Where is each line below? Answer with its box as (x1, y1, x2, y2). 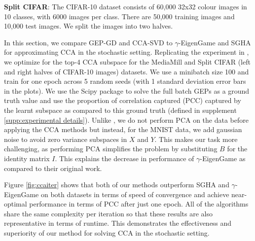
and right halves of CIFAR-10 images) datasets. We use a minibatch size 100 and (4, 66, 249, 76)
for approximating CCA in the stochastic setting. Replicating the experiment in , (4, 47, 249, 57)
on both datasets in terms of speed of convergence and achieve (40, 189, 229, 199)
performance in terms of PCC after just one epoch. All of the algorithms (29, 199, 249, 209)
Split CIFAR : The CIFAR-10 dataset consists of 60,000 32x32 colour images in (4, 1, 247, 11)
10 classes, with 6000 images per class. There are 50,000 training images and (4, 11, 235, 21)
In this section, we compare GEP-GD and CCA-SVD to (4, 37, 173, 47)
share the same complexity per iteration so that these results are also (4, 208, 213, 218)
